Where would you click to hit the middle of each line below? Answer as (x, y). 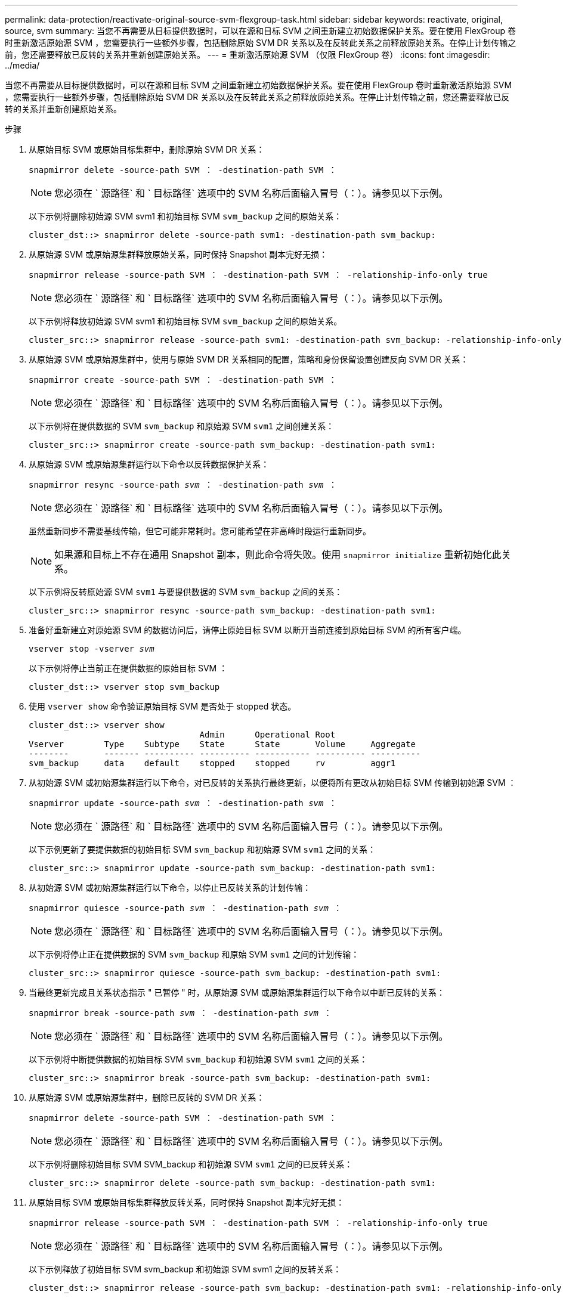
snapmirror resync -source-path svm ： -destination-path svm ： (183, 485)
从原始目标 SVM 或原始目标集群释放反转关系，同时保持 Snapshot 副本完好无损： (187, 1202)
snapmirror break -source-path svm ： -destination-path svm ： (180, 1013)
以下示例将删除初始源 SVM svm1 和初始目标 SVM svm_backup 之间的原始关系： (185, 216)
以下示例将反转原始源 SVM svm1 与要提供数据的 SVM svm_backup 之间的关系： (186, 592)
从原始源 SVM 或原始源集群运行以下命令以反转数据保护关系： (149, 464)
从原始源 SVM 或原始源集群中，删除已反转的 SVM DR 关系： (147, 1097)
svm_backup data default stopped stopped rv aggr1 (212, 763)
